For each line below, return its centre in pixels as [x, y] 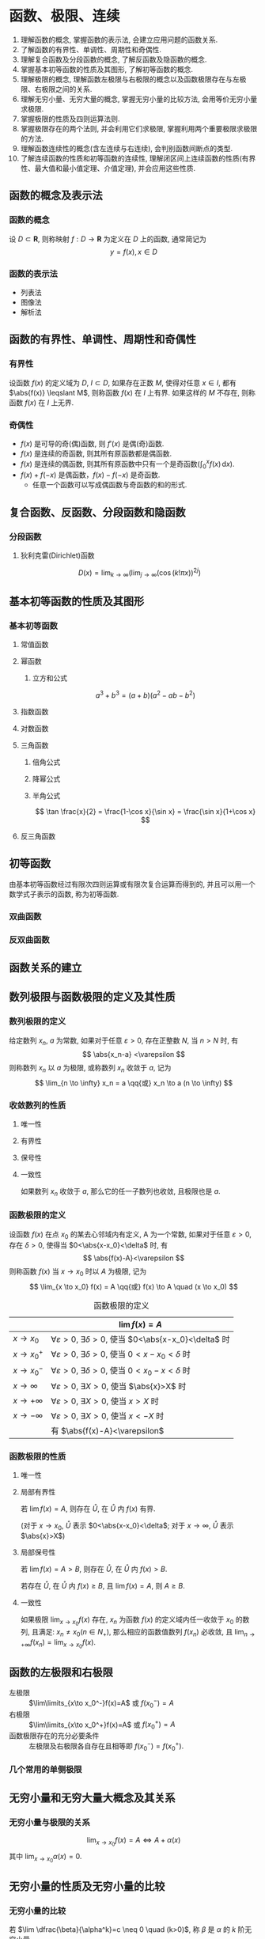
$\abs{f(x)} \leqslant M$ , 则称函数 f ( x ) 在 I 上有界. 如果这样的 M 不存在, [125, 392]
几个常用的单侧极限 [45, 1770]
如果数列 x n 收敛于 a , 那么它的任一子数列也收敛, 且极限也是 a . [120, 1193]
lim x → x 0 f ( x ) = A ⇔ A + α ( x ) [134, 1842]
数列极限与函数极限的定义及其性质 [92, 997]
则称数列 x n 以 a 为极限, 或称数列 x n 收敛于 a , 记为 [90, 1069]
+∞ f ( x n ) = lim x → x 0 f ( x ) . [58, 1644]
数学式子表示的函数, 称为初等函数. [64, 894]
